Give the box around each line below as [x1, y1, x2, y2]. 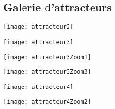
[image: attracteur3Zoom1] [3, 53, 91, 61]
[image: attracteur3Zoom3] [3, 68, 91, 76]
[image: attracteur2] [3, 23, 74, 31]
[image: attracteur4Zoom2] [3, 98, 91, 106]
